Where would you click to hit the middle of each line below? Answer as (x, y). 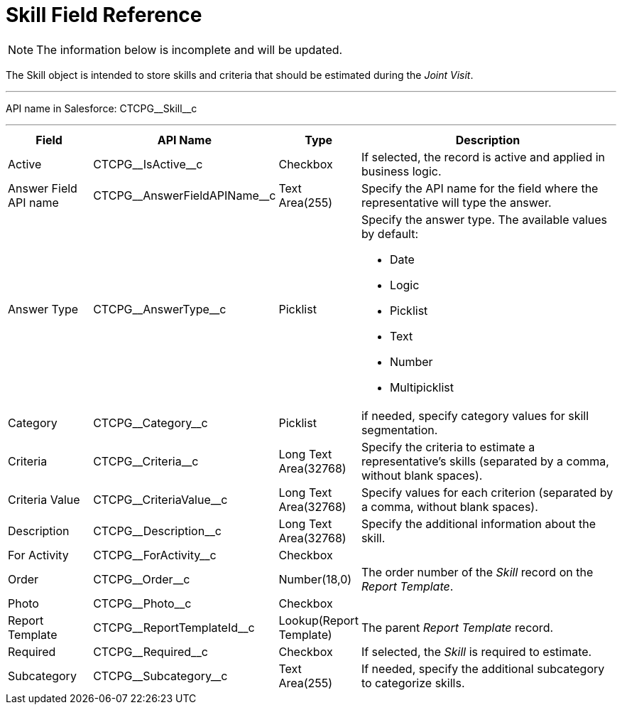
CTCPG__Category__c (151, 423)
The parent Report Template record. (457, 627)
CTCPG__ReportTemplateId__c (174, 627)
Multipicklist (422, 387)
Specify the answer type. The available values (484, 219)
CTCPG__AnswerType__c (160, 309)
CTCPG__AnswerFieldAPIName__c (185, 195)
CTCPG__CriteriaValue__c (160, 499)
